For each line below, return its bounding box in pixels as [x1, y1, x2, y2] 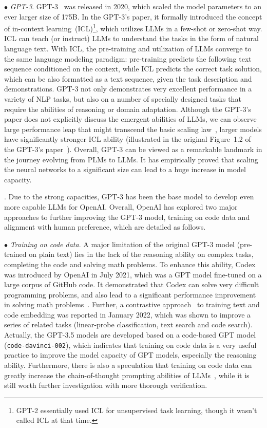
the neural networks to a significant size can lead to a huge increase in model [4, 164, 246, 175]
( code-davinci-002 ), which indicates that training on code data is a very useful [4, 339, 257, 350]
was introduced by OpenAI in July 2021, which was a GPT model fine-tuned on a [4, 269, 262, 280]
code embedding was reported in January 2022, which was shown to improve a [4, 309, 251, 320]
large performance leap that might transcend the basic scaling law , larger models [4, 123, 262, 134]
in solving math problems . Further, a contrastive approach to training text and [4, 299, 260, 310]
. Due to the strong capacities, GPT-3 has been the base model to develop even [4, 191, 254, 202]
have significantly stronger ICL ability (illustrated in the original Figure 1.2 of [4, 134, 251, 144]
